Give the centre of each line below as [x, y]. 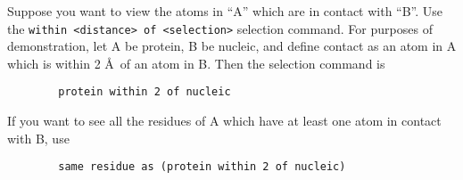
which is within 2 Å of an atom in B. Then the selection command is [196, 63]
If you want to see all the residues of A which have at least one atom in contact [224, 121]
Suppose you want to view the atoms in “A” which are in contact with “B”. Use [225, 11]
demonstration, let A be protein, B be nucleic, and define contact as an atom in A [232, 46]
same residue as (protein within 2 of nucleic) [202, 167]
